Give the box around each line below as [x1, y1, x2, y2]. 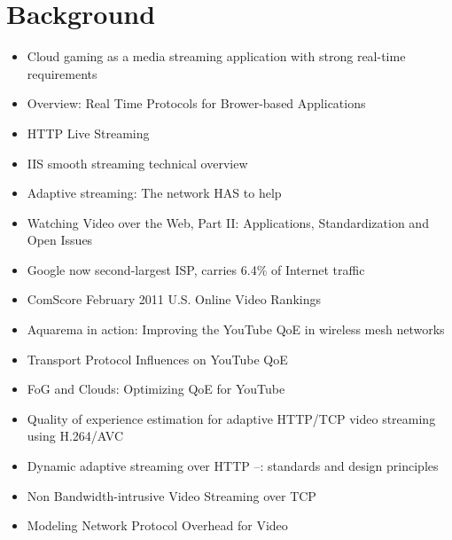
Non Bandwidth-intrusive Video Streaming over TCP [27, 486, 316, 505]
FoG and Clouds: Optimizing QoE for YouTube [27, 380, 285, 398]
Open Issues [27, 231, 93, 249]
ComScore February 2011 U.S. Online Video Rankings [27, 290, 321, 309]
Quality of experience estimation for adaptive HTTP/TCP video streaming [27, 409, 436, 427]
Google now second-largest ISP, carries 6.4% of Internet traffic [27, 260, 365, 278]
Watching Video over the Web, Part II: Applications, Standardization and [27, 213, 429, 231]
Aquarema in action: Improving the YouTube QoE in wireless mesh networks [27, 320, 445, 339]
